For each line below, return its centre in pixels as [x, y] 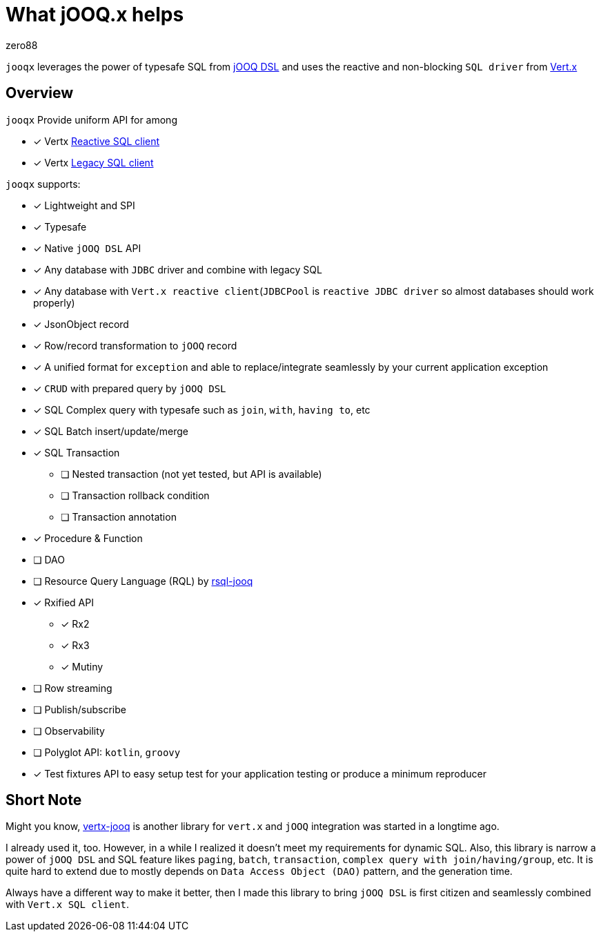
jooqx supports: [43, 184]
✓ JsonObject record [81, 324]
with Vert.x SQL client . [67, 905]
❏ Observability [69, 731]
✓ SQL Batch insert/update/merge [111, 431]
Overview [40, 93]
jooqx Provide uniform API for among [91, 119]
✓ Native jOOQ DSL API [87, 248]
